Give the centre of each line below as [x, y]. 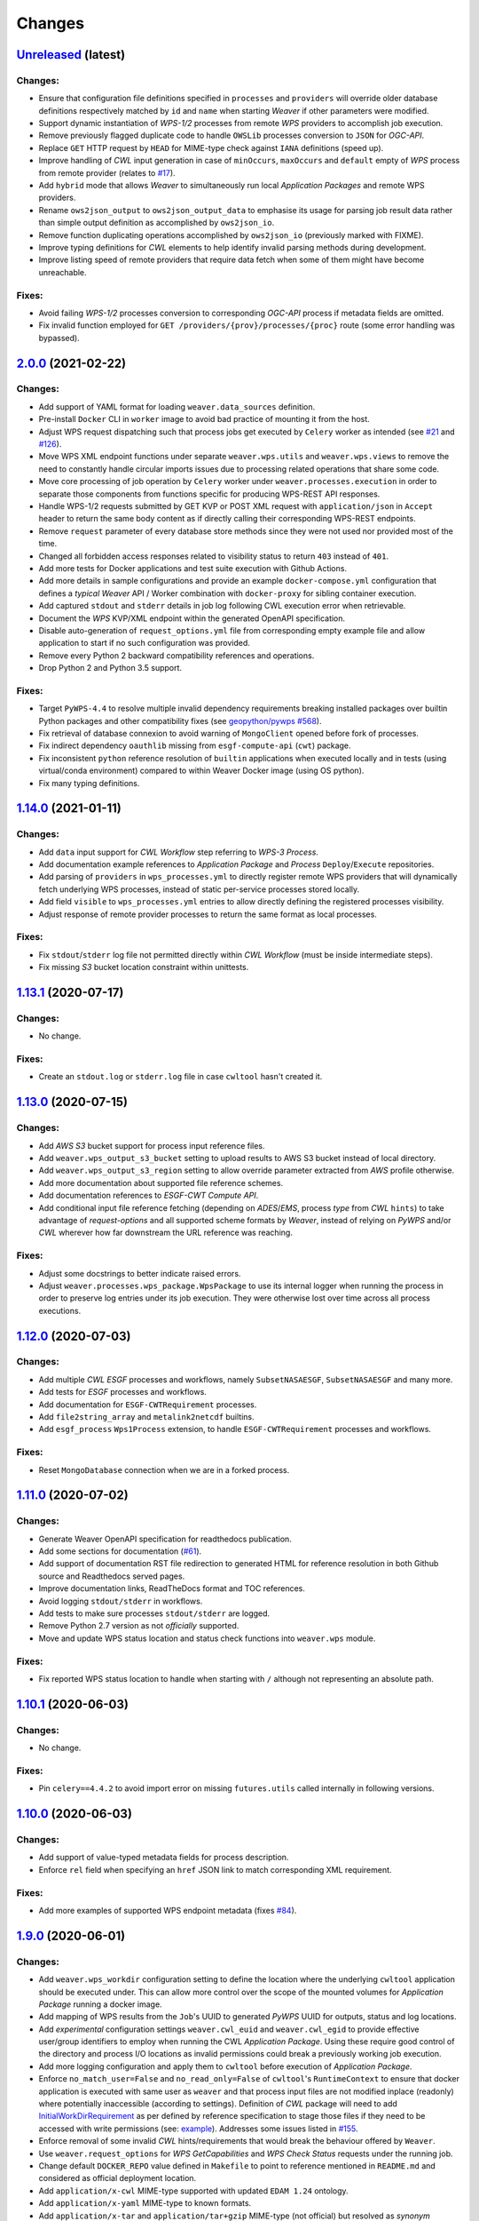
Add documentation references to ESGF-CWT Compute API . [149, 1196]
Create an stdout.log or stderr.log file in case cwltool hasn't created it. [181, 1077]
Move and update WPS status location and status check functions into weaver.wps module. [207, 1638]
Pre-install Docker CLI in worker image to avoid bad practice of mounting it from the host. [204, 419]
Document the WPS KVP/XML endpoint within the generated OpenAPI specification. [192, 618]
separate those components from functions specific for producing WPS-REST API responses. [209, 494]
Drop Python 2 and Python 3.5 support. [110, 668]
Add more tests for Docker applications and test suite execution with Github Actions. [193, 568]
